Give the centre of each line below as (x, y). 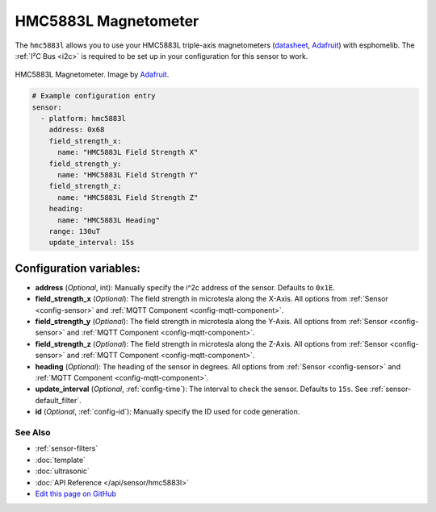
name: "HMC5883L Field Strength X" (128, 152)
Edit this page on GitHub (76, 493)
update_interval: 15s (92, 243)
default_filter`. (58, 400)
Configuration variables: (78, 268)
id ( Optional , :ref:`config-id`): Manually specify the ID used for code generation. (168, 412)
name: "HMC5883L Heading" (109, 220)
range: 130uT (75, 231)
